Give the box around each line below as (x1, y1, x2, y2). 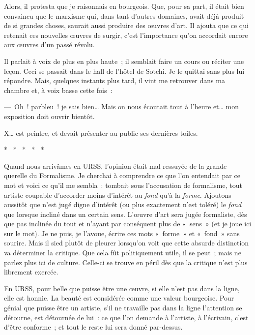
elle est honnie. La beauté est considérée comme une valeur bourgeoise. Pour (4, 293, 234, 303)
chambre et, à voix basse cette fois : (4, 85, 113, 95)
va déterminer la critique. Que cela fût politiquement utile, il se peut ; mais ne (4, 247, 241, 258)
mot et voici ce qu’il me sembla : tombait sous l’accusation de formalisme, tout (4, 180, 242, 190)
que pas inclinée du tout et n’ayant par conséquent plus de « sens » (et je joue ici (4, 218, 252, 229)
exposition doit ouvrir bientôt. (4, 111, 95, 121)
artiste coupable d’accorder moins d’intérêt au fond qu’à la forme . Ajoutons (4, 189, 231, 200)
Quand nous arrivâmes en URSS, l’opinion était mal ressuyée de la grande (4, 160, 227, 171)
